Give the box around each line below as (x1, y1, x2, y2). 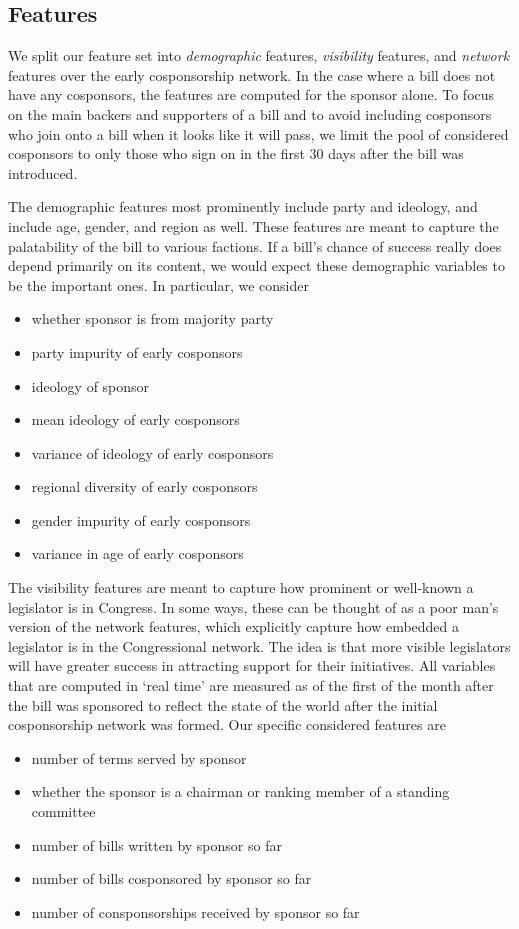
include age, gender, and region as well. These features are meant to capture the (8, 215, 499, 236)
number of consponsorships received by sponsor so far (31, 901, 360, 922)
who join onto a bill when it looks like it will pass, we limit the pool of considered (8, 123, 509, 144)
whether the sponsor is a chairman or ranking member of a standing (31, 781, 450, 802)
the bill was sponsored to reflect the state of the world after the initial (8, 694, 438, 715)
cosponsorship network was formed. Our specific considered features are (8, 714, 446, 735)
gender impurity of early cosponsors (31, 509, 251, 530)
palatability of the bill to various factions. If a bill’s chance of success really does (8, 235, 502, 256)
